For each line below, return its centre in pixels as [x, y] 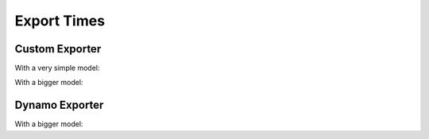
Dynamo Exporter [59, 105]
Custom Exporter [58, 49]
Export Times [60, 21]
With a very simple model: [57, 68]
